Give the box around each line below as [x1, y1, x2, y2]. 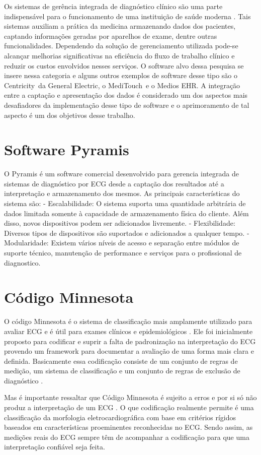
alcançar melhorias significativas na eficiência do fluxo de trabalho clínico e [4, 50, 235, 60]
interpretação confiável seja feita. [4, 441, 105, 452]
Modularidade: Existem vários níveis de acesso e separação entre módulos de [4, 237, 239, 248]
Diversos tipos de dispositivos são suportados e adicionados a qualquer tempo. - [4, 227, 249, 238]
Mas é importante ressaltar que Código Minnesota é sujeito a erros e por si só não [4, 392, 257, 403]
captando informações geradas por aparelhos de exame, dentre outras [4, 30, 217, 41]
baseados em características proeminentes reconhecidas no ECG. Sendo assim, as [4, 422, 253, 432]
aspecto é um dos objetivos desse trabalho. [4, 109, 135, 120]
